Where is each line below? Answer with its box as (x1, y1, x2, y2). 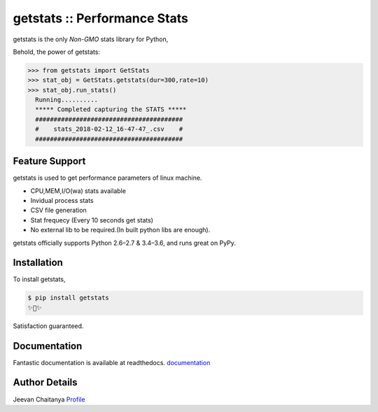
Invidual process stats (30, 196, 94, 204)
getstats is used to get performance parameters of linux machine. (13, 173, 202, 182)
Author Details (13, 376, 78, 388)
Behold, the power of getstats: (13, 48, 101, 56)
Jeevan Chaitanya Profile (13, 395, 85, 404)
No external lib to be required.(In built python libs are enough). (30, 226, 211, 234)
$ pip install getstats (27, 294, 110, 302)
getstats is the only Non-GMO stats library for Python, (13, 35, 169, 43)
